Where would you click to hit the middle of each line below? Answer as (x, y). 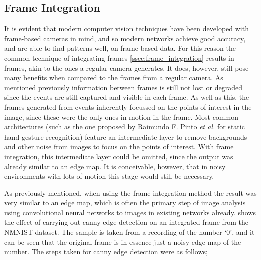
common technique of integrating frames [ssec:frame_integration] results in (119, 57)
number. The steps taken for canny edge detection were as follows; (106, 252)
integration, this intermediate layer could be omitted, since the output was (119, 156)
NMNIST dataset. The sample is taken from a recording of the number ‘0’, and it (129, 232)
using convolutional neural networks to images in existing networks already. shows (130, 212)
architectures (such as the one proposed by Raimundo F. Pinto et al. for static (124, 127)
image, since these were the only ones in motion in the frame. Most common (121, 117)
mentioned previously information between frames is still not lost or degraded (123, 87)
